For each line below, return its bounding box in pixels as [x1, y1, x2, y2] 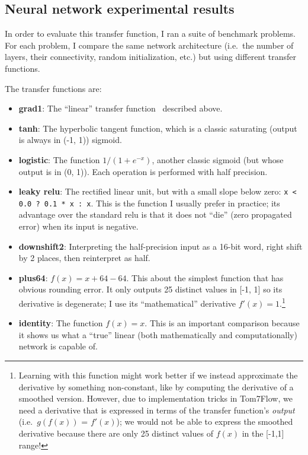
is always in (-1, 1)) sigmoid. [18, 133, 122, 146]
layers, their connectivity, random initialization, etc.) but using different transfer [5, 50, 297, 63]
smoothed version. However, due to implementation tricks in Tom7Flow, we [18, 392, 293, 405]
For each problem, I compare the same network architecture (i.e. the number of [5, 39, 294, 51]
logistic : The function [18, 153, 100, 166]
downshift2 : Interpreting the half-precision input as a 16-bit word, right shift [18, 240, 303, 252]
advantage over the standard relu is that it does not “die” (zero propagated [18, 208, 292, 221]
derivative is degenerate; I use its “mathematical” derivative [18, 297, 236, 309]
